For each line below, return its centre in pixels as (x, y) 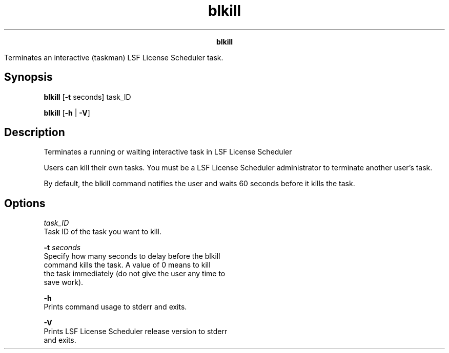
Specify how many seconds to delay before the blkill (132, 256)
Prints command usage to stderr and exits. (115, 307)
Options (25, 203)
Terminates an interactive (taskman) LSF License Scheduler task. (114, 57)
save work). (64, 282)
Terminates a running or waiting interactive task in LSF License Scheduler (168, 152)
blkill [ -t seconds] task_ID (87, 97)
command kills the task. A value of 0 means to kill (127, 265)
